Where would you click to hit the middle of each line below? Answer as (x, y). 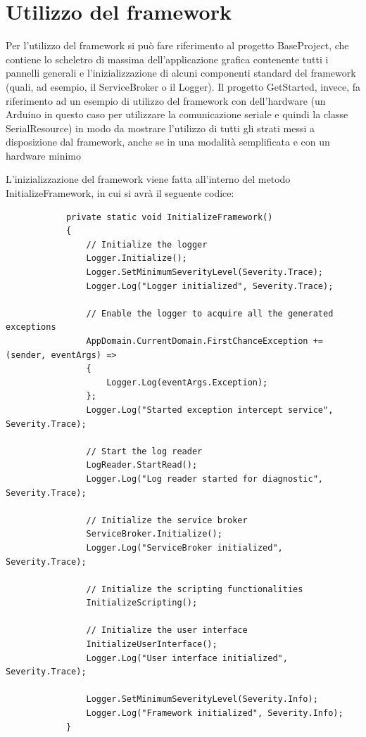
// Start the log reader (144, 451)
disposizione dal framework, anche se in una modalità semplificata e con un (168, 142)
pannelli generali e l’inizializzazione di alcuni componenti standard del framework (181, 73)
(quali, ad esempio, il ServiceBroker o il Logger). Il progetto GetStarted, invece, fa (183, 86)
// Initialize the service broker (167, 520)
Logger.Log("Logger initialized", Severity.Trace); (210, 286)
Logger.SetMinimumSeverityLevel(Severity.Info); (202, 699)
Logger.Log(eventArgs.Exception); (187, 382)
